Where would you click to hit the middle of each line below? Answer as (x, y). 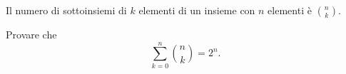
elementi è (290, 10)
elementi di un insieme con (197, 10)
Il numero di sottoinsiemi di (66, 10)
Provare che (31, 34)
